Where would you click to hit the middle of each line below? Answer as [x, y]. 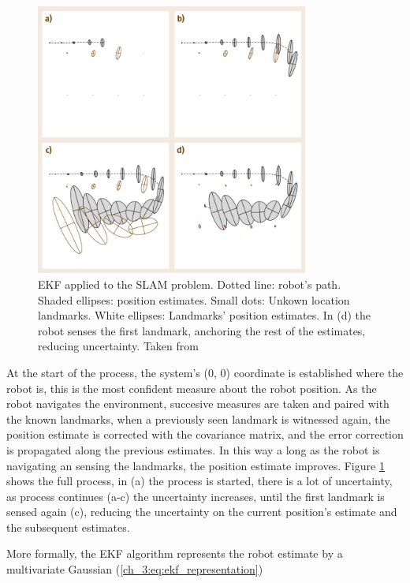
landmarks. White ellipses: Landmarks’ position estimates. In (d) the [204, 315]
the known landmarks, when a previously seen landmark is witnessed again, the [198, 419]
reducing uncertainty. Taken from [118, 346]
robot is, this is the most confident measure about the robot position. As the [192, 388]
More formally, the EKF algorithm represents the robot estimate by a [175, 553]
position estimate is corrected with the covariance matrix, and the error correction [205, 434]
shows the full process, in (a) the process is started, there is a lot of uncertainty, [199, 481]
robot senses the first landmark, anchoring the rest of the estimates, [202, 330]
